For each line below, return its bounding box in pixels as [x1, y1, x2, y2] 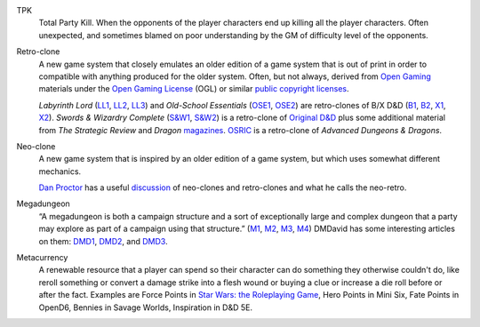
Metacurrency [16, 252, 68, 263]
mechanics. [38, 165, 82, 177]
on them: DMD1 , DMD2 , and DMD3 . [38, 235, 168, 246]
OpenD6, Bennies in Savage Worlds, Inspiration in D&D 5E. [38, 302, 253, 313]
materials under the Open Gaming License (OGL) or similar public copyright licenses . [38, 84, 350, 94]
